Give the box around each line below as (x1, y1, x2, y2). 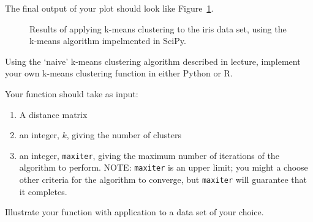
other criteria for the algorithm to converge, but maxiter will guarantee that (19, 173, 307, 186)
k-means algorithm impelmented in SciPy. (29, 34, 186, 47)
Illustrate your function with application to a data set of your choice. (5, 205, 264, 218)
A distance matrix (19, 108, 88, 120)
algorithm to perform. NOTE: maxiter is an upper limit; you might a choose (19, 161, 308, 174)
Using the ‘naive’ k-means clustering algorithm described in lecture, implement (5, 54, 301, 67)
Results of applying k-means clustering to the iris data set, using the (29, 22, 287, 35)
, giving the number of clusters (66, 128, 182, 141)
